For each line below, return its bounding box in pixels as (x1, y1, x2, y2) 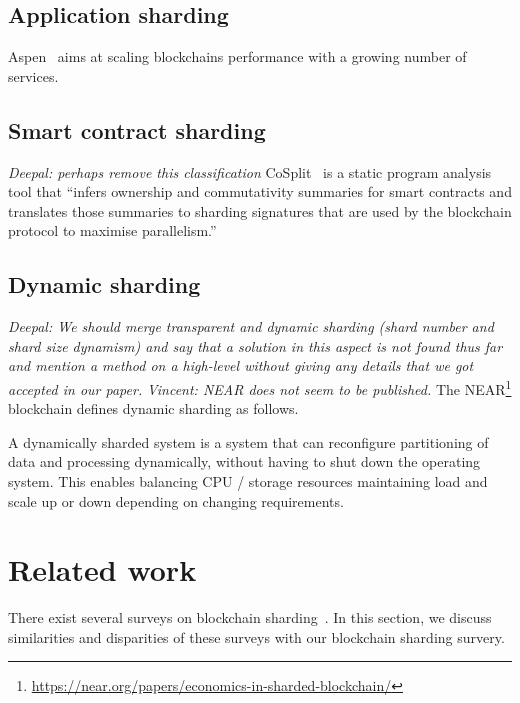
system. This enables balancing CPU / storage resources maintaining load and (8, 470, 488, 491)
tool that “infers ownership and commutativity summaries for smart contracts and (8, 181, 512, 202)
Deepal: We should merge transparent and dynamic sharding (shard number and (8, 316, 494, 337)
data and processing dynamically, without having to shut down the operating (8, 451, 481, 472)
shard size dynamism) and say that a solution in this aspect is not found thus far (8, 335, 503, 356)
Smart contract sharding (8, 114, 266, 145)
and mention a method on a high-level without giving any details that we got (8, 355, 474, 376)
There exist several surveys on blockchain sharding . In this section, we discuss (8, 607, 492, 628)
